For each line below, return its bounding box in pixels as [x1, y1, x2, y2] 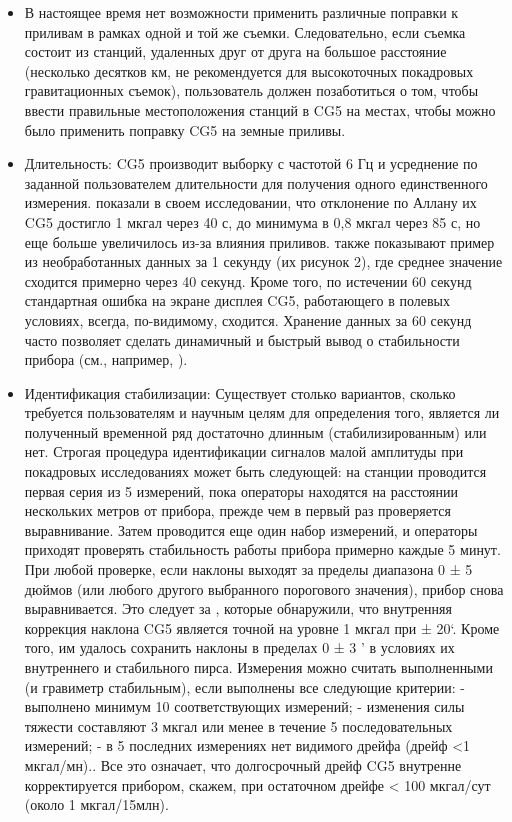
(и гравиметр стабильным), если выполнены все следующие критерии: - [24, 676, 466, 697]
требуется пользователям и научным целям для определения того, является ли [24, 402, 500, 423]
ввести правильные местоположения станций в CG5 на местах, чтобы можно [24, 99, 496, 120]
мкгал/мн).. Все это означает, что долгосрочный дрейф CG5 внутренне [24, 754, 462, 775]
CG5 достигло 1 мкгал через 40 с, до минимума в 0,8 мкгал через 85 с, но [24, 211, 481, 232]
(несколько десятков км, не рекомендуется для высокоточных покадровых [24, 60, 474, 81]
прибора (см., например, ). [24, 349, 188, 370]
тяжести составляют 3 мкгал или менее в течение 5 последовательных [24, 715, 453, 736]
